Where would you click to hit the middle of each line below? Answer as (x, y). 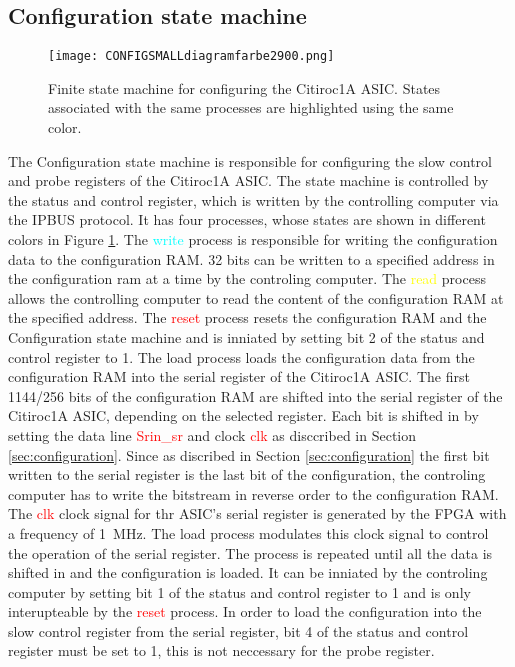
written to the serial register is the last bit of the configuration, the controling (247, 474)
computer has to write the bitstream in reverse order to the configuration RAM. (253, 493)
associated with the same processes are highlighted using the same (251, 107)
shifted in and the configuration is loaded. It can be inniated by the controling (248, 572)
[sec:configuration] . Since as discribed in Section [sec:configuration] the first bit (249, 454)
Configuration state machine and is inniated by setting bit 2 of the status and (246, 336)
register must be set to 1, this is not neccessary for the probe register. (221, 650)
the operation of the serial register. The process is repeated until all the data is (250, 552)
